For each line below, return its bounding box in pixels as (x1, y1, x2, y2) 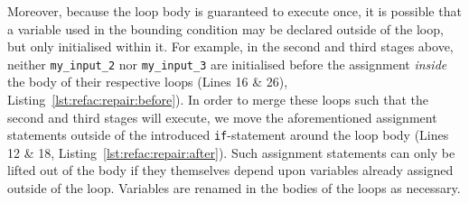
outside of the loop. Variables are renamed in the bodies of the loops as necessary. (7, 179, 461, 198)
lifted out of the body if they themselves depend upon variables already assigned (7, 161, 454, 180)
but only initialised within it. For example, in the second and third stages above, (7, 37, 454, 56)
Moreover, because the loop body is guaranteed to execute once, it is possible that (7, 2, 462, 20)
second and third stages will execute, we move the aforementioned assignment (7, 107, 437, 126)
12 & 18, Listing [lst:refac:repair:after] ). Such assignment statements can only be (7, 143, 455, 161)
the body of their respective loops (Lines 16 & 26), (7, 72, 288, 91)
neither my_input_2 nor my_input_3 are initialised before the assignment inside (7, 54, 447, 73)
